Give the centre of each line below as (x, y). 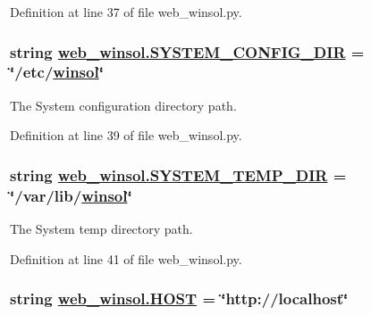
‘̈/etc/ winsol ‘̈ (57, 72)
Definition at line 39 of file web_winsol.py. (126, 135)
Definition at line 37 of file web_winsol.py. (126, 12)
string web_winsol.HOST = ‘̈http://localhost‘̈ (179, 298)
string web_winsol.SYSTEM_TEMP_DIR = (178, 174)
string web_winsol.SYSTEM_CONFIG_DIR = (187, 51)
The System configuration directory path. (123, 105)
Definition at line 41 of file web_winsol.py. (126, 258)
